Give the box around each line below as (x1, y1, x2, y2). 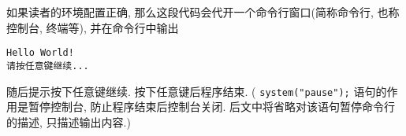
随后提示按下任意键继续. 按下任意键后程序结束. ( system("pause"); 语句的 (6, 83, 387, 99)
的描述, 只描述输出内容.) (6, 113, 131, 130)
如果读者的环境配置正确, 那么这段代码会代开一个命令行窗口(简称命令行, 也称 (6, 4, 400, 20)
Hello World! (6, 47, 74, 59)
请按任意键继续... (6, 60, 89, 72)
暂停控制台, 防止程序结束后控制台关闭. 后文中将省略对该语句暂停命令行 (28, 98, 396, 115)
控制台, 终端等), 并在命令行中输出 (6, 19, 179, 35)
